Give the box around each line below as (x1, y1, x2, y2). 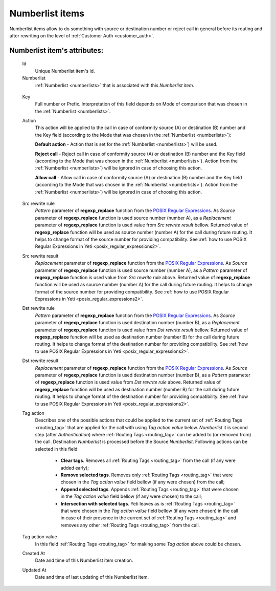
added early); (60, 465, 89, 471)
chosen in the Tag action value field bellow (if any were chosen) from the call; (60, 479, 225, 485)
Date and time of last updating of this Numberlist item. (35, 574, 149, 580)
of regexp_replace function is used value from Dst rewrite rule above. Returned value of (35, 379, 221, 385)
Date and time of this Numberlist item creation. (35, 557, 133, 563)
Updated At (22, 566, 47, 573)
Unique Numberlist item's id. (35, 68, 95, 74)
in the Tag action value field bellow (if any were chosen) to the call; (60, 493, 202, 499)
